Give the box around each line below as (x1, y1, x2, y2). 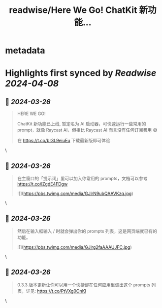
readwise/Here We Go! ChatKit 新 (9, 4, 148, 16)
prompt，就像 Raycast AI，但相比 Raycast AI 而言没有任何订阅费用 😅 (17, 127, 158, 133)
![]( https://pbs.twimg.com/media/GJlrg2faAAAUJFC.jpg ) (17, 244, 132, 250)
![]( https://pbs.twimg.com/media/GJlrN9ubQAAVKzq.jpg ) (17, 191, 133, 196)
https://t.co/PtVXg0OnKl (36, 288, 86, 294)
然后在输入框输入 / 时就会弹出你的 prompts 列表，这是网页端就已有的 (17, 228, 158, 234)
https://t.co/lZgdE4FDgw (17, 181, 68, 187)
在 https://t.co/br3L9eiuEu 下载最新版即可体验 (17, 138, 110, 144)
